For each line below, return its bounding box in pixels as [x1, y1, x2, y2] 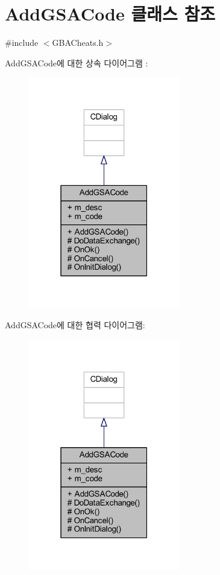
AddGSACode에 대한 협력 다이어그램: [5, 319, 145, 331]
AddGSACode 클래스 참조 [5, 1, 216, 26]
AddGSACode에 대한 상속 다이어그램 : [5, 56, 148, 69]
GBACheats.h [52, 36, 104, 49]
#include [5, 36, 39, 49]
